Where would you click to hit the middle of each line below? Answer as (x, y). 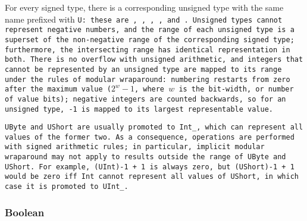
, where (149, 89)
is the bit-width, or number (236, 89)
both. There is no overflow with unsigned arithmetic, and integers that (154, 60)
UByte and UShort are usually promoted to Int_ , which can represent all (154, 127)
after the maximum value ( (58, 89)
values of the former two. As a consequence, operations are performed (150, 137)
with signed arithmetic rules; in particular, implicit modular (135, 147)
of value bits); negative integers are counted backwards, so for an (145, 99)
